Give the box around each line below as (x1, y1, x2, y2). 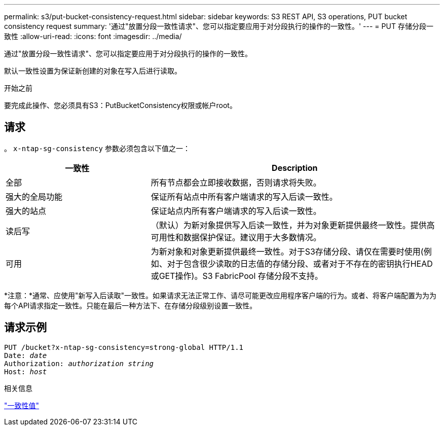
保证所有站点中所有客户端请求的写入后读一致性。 (151, 191, 338, 202)
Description (272, 162, 318, 173)
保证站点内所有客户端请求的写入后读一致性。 (151, 205, 321, 216)
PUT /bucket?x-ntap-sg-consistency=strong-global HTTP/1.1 (4, 343, 244, 351)
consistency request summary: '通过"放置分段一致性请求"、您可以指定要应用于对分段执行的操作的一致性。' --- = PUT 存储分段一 (4, 22, 433, 30)
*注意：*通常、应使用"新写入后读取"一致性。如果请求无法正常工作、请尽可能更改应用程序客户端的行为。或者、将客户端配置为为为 (4, 291, 437, 300)
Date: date (4, 351, 47, 360)
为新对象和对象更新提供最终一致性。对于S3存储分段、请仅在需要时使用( (151, 246, 424, 257)
